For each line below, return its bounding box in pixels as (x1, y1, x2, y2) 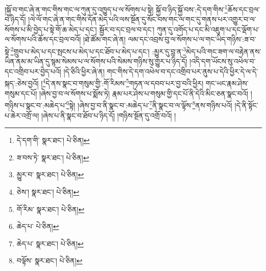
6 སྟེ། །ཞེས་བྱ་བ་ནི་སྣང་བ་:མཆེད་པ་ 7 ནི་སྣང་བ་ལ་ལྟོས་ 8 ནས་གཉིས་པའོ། (66, 98, 232, 110)
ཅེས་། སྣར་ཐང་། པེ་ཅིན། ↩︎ (16, 186, 80, 197)
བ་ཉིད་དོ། (5, 14, 26, 25)
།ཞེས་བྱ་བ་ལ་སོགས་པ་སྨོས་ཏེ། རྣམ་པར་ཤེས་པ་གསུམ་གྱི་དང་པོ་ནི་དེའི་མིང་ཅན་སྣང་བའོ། (39, 88, 249, 98)
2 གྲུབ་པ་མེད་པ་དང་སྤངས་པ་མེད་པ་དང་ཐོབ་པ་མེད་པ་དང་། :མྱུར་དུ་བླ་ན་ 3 (10, 45, 186, 56)
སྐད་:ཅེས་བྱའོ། (5, 78, 39, 89)
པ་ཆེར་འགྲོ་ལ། (5, 110, 39, 120)
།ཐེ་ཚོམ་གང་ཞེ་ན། (83, 34, 126, 45)
